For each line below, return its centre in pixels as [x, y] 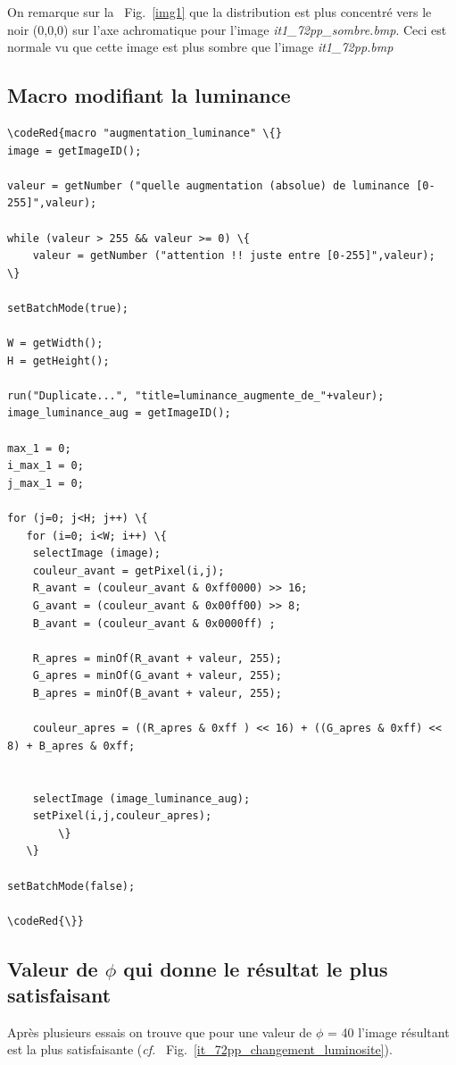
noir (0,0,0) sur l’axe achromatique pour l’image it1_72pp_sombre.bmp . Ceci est [227, 29]
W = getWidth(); [55, 344]
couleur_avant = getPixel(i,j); [129, 570]
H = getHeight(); [58, 361]
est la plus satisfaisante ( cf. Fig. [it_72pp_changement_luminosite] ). [200, 1049]
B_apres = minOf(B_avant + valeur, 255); [157, 693]
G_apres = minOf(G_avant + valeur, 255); [157, 676]
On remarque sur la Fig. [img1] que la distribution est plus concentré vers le [220, 12]
